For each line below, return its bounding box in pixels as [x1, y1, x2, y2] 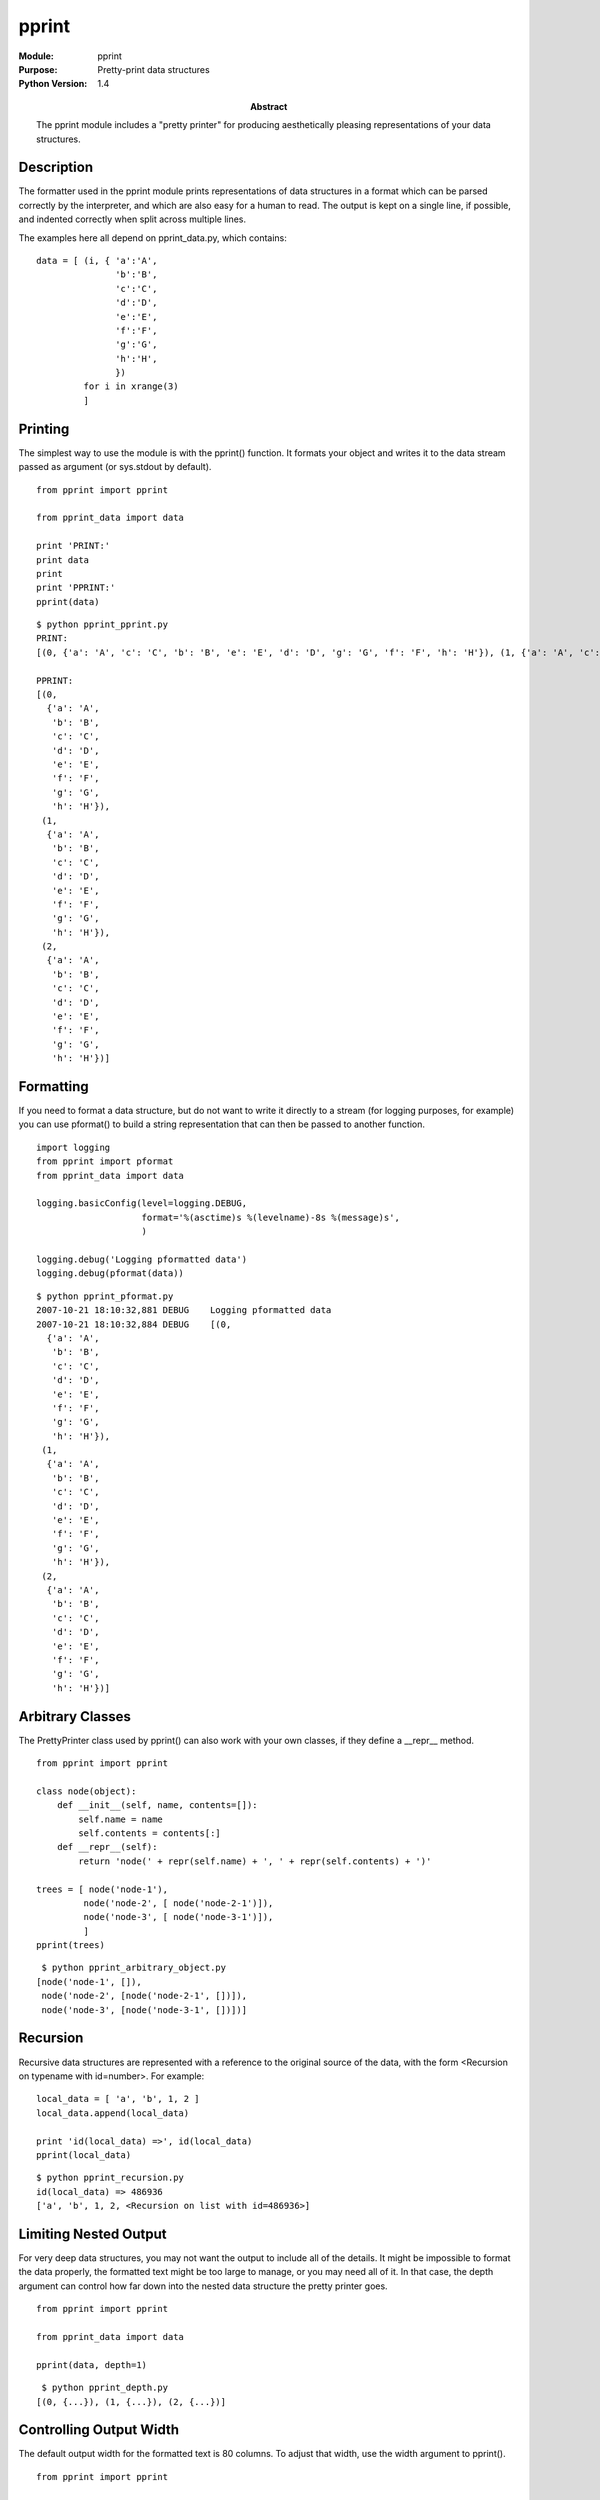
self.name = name [78, 1813, 164, 1825]
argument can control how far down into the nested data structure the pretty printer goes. [18, 2280, 389, 2292]
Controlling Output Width [18, 2421, 180, 2439]
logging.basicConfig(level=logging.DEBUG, [36, 1198, 248, 1209]
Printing [18, 420, 70, 437]
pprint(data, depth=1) [36, 2359, 148, 2370]
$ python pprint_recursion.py [36, 2172, 185, 2184]
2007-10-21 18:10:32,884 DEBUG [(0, [36, 1318, 232, 1330]
